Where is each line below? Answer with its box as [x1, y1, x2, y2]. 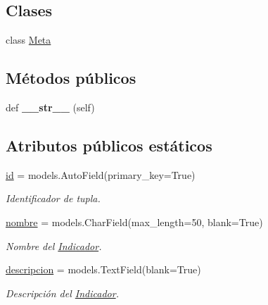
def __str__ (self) [6, 100, 95, 114]
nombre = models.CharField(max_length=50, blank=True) [6, 214, 263, 229]
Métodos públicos [6, 67, 136, 89]
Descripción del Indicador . [6, 285, 119, 300]
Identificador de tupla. [6, 191, 101, 206]
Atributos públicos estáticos [6, 134, 212, 156]
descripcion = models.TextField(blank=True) [6, 262, 201, 277]
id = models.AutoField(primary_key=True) [6, 167, 196, 182]
